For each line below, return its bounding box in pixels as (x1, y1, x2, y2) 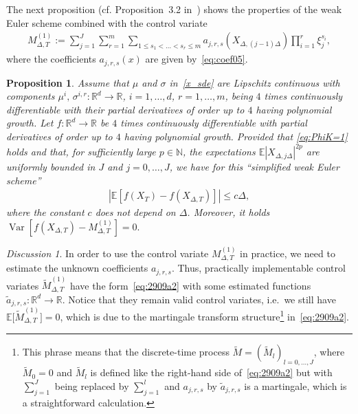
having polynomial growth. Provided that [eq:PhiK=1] (124, 129, 348, 144)
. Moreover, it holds (187, 205, 270, 219)
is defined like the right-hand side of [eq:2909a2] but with (90, 365, 333, 380)
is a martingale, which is (244, 378, 347, 393)
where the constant (6, 205, 85, 219)
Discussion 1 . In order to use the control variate (6, 246, 209, 260)
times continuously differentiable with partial (120, 116, 307, 130)
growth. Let (6, 116, 54, 130)
